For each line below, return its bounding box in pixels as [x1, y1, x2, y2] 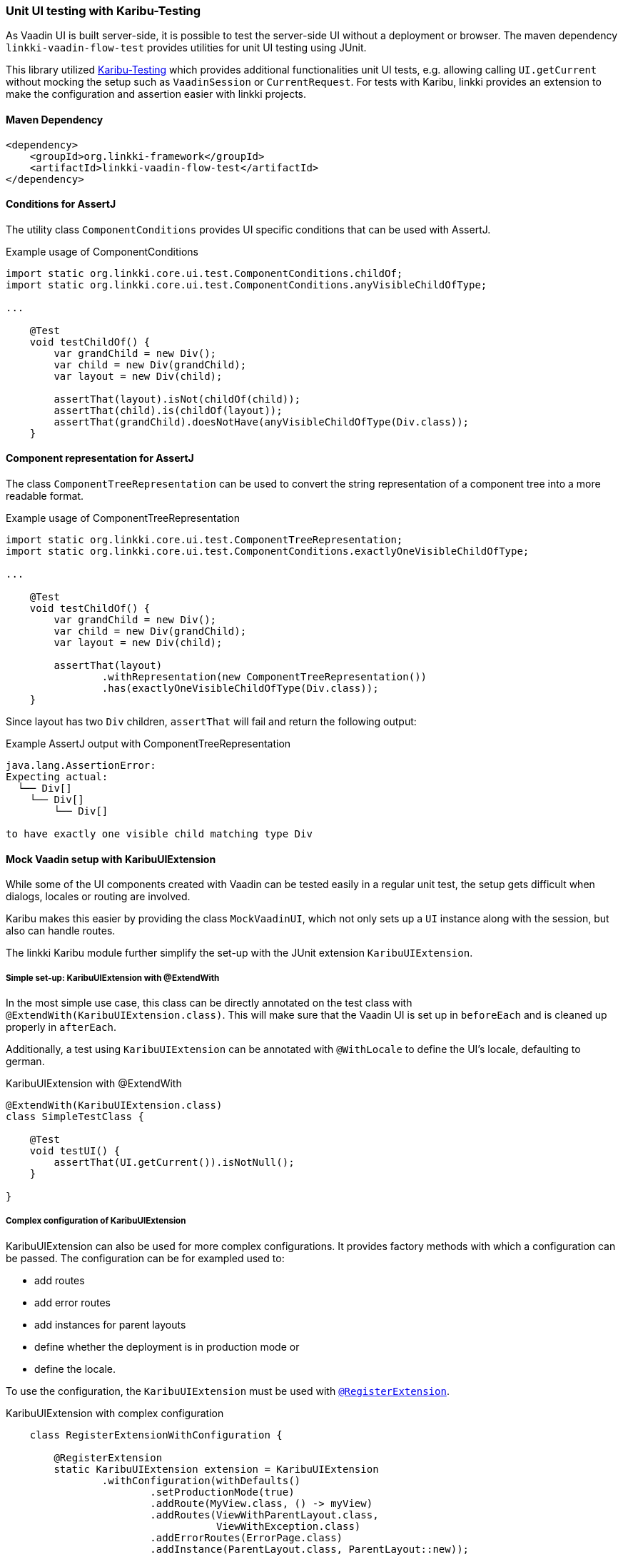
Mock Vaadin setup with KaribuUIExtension [6, 852, 216, 865]
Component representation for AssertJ [6, 452, 194, 465]
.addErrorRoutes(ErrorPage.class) [150, 1531, 343, 1543]
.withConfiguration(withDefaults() [101, 1474, 301, 1486]
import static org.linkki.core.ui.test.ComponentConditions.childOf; [6, 267, 403, 279]
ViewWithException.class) [216, 1520, 361, 1532]
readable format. [6, 490, 84, 503]
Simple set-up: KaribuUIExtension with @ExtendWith [6, 972, 220, 983]
